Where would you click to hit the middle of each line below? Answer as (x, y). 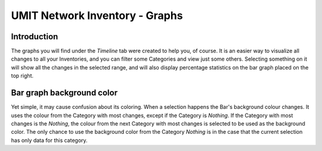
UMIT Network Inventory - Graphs (97, 15)
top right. (22, 76)
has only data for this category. (49, 140)
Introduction (35, 37)
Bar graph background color (64, 93)
